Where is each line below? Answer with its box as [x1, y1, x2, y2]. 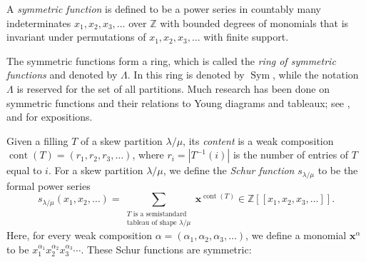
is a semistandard [133, 210, 187, 218]
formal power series [6, 178, 91, 193]
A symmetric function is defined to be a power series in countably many [6, 1, 321, 16]
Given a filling [6, 133, 68, 148]
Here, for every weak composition [6, 228, 152, 243]
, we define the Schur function [163, 163, 295, 178]
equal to [6, 163, 42, 178]
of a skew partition [80, 133, 163, 148]
